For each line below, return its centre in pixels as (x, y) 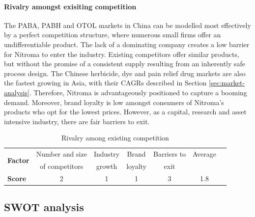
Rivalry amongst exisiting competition (70, 6)
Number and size (61, 154)
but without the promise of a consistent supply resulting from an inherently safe (125, 64)
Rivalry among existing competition (115, 138)
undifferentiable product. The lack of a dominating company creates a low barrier (127, 44)
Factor (18, 160)
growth (107, 166)
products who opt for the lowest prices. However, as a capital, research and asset (125, 112)
